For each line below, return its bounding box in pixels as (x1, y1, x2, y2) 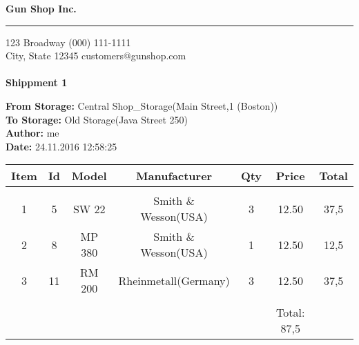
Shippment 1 (6, 75, 68, 90)
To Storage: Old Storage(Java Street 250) (6, 112, 188, 126)
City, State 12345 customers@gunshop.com (6, 48, 186, 63)
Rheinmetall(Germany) (118, 272, 230, 288)
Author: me (6, 126, 59, 140)
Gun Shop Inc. (6, 1, 77, 15)
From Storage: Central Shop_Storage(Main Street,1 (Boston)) (6, 98, 278, 112)
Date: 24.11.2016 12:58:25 (6, 139, 117, 153)
